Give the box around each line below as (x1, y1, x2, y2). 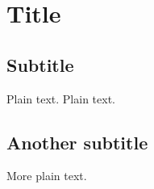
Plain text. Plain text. (6, 90, 115, 107)
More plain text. (6, 167, 87, 184)
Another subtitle (6, 129, 148, 154)
